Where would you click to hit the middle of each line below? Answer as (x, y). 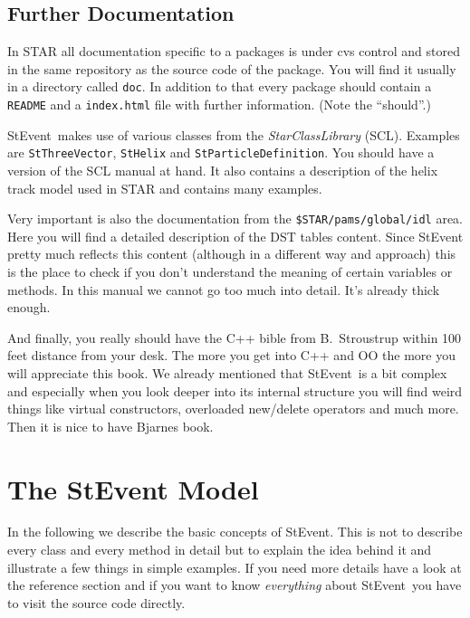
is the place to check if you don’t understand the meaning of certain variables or (230, 271)
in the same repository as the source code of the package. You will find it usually (232, 68)
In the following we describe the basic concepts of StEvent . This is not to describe (235, 532)
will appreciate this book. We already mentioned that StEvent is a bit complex (227, 372)
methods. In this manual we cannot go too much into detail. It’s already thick (224, 289)
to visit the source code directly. (96, 602)
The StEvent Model (133, 488)
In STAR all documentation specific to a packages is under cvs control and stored (234, 51)
